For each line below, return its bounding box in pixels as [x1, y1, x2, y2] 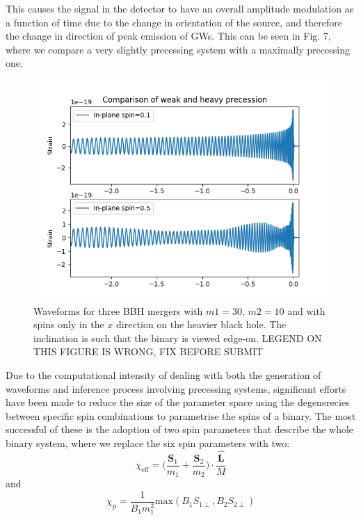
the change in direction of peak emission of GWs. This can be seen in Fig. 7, [6, 29, 331, 43]
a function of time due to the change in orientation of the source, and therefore [6, 15, 343, 29]
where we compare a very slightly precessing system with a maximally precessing [6, 42, 350, 56]
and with [287, 303, 326, 318]
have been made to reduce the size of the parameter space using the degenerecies [6, 395, 350, 409]
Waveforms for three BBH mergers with [33, 303, 203, 318]
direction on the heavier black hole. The [116, 317, 287, 332]
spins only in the [33, 317, 104, 332]
